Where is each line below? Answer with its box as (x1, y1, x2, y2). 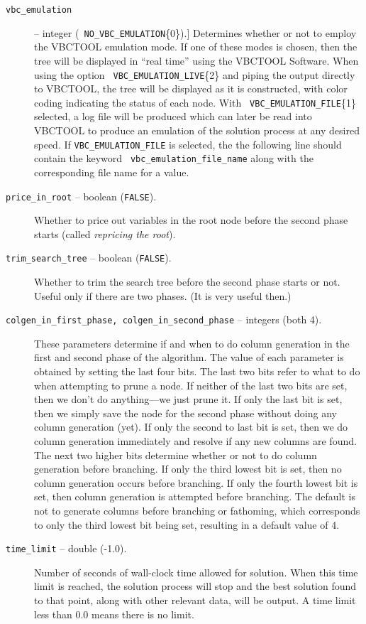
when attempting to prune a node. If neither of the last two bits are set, (34, 377, 348, 392)
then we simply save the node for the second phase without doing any (34, 405, 337, 420)
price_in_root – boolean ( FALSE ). (6, 188, 157, 203)
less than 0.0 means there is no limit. (34, 606, 194, 621)
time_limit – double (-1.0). (6, 541, 127, 556)
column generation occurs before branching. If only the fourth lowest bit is (34, 475, 358, 490)
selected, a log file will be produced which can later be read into (34, 109, 312, 124)
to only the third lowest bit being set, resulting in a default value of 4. (34, 517, 340, 532)
